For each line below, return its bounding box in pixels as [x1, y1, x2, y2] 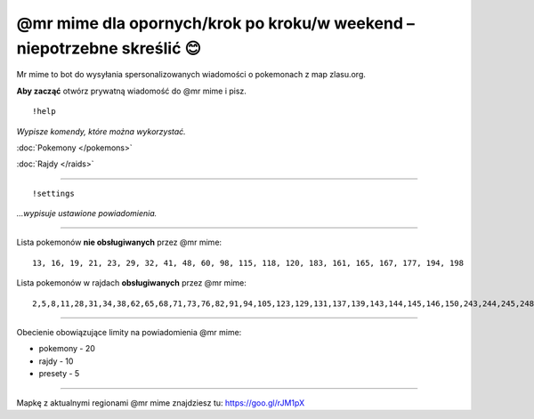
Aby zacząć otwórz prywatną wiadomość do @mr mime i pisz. [16, 85, 247, 96]
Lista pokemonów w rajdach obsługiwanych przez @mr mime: [16, 278, 247, 288]
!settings [32, 188, 75, 198]
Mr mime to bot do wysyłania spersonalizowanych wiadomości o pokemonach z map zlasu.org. [16, 69, 367, 80]
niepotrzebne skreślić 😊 [16, 38, 202, 58]
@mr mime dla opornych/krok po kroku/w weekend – [16, 13, 416, 33]
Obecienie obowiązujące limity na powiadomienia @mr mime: [16, 327, 242, 338]
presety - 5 [38, 368, 80, 379]
